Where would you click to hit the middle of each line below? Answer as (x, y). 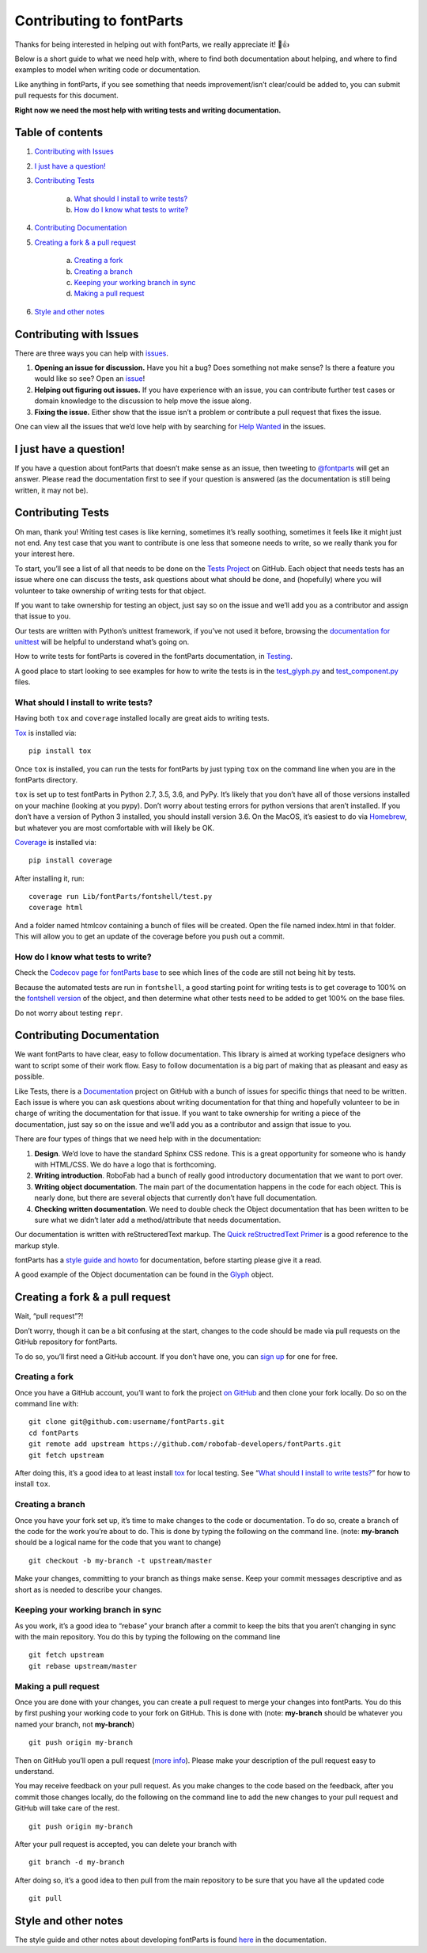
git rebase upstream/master (83, 1666)
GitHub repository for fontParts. (66, 1342)
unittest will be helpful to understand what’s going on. (102, 642)
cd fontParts (54, 1433)
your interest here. (45, 554)
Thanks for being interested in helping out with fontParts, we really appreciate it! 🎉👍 (152, 44)
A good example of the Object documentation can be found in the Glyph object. (144, 1274)
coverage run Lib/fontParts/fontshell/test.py (121, 897)
